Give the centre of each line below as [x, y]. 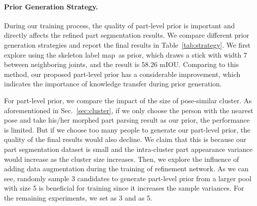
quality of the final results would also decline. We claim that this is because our [125, 139]
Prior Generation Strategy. [51, 6]
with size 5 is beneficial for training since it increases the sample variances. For [124, 188]
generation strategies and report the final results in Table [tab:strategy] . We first [127, 44]
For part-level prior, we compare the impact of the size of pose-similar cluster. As [128, 100]
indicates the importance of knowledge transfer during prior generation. [113, 84]
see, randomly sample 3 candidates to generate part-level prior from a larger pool [128, 178]
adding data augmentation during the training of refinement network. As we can [126, 169]
